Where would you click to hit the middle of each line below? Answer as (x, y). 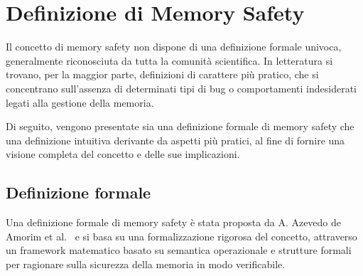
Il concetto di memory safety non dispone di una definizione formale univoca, (174, 47)
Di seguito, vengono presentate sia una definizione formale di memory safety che (180, 126)
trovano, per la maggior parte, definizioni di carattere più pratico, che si (162, 74)
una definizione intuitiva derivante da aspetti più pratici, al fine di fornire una (175, 140)
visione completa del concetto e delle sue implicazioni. (123, 154)
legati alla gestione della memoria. (80, 102)
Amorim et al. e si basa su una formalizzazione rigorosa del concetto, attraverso (181, 236)
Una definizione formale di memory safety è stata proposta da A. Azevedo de (174, 222)
